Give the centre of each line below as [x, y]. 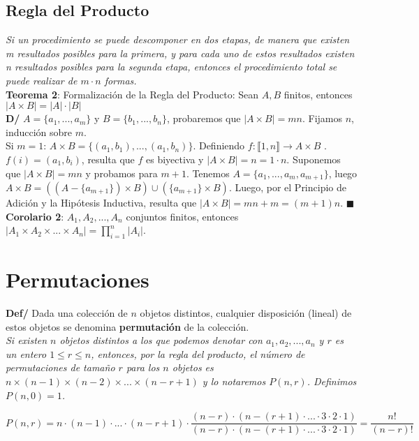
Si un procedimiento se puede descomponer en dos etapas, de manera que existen [178, 39]
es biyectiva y [175, 159]
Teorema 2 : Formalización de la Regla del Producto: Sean [132, 94]
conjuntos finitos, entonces [182, 216]
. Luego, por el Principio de [287, 187]
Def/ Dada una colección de [67, 313]
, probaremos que [204, 118]
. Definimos [332, 381]
